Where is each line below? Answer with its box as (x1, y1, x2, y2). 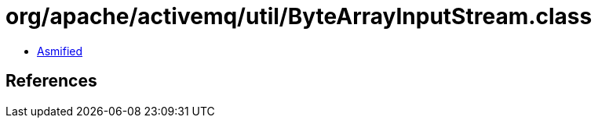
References (5, 71, 97, 91)
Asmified (37, 44, 83, 58)
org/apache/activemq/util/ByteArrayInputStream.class (5, 3, 593, 30)
